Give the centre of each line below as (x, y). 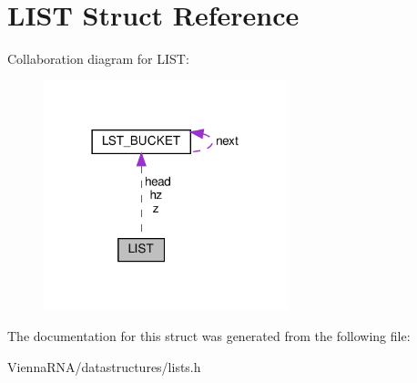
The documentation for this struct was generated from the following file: (209, 336)
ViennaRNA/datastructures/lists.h (104, 366)
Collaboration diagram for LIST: (98, 59)
